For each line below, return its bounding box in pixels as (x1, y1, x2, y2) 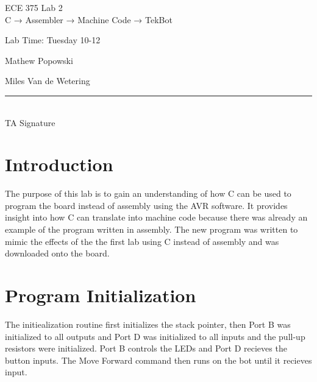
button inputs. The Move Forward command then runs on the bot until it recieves (5, 353, 312, 366)
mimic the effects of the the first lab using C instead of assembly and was (5, 235, 279, 247)
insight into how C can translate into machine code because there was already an (5, 211, 308, 224)
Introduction (5, 152, 113, 177)
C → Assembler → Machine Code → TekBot (5, 13, 173, 26)
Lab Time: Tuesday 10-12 (5, 34, 101, 46)
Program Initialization (5, 283, 196, 308)
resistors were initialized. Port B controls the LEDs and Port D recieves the (5, 342, 287, 355)
